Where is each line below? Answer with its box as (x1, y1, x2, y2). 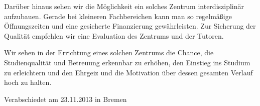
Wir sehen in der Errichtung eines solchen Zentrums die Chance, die (4, 47, 214, 58)
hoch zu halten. (4, 77, 52, 87)
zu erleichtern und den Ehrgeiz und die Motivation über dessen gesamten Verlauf (4, 67, 253, 77)
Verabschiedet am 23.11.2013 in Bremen (4, 93, 127, 104)
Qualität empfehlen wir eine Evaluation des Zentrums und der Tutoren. (4, 30, 224, 41)
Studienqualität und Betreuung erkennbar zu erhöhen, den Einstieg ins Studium (4, 57, 250, 67)
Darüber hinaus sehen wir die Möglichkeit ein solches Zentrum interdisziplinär (4, 1, 244, 11)
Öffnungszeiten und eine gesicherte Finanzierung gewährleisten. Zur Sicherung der (4, 21, 256, 31)
